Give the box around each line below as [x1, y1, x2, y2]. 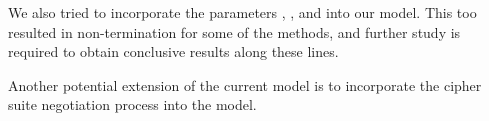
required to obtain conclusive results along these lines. [8, 41, 339, 62]
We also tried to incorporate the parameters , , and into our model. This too [8, 2, 477, 22]
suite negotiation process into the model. [8, 94, 257, 115]
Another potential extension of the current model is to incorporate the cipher [8, 74, 482, 95]
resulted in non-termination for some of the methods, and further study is [8, 21, 461, 42]
